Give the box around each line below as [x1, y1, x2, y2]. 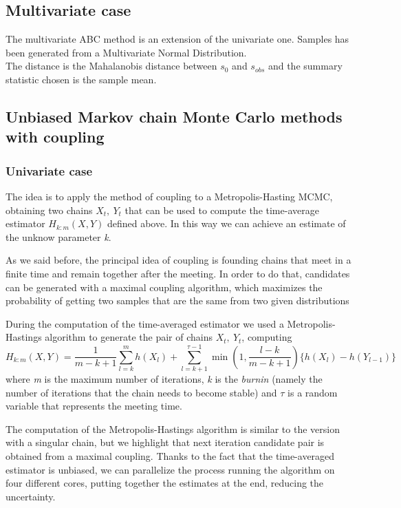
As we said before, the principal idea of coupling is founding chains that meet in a [6, 253, 351, 267]
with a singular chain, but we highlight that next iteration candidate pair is [6, 435, 325, 449]
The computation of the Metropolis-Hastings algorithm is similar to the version [6, 421, 340, 436]
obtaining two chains [6, 202, 93, 217]
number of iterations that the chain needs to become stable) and [6, 385, 277, 399]
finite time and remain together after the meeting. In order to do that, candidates [6, 266, 350, 280]
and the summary [268, 59, 343, 73]
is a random [288, 385, 338, 399]
